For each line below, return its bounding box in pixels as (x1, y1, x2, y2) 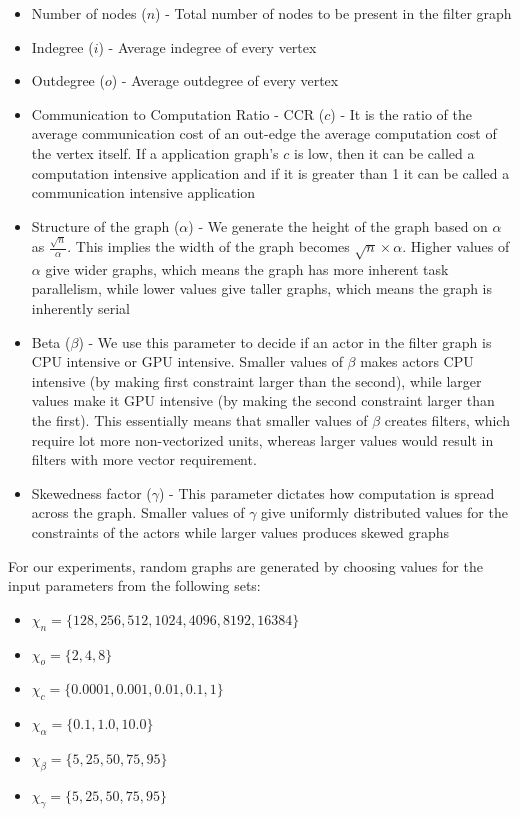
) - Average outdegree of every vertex (111, 70, 339, 91)
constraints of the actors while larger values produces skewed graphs (31, 521, 450, 542)
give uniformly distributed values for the (261, 502, 508, 523)
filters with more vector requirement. (31, 449, 257, 470)
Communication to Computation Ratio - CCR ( (31, 103, 325, 124)
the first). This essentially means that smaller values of (31, 409, 368, 430)
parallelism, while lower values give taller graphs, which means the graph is (31, 278, 493, 299)
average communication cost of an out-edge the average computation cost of (31, 123, 497, 144)
